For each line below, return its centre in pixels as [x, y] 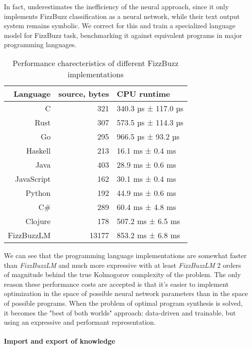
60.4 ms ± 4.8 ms [146, 207]
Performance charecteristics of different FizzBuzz [96, 63]
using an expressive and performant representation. [80, 322]
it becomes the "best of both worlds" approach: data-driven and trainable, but [120, 312]
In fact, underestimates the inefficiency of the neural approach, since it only [117, 6]
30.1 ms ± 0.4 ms [146, 178]
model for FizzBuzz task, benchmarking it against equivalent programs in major [123, 35]
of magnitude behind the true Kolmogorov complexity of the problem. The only [122, 274]
